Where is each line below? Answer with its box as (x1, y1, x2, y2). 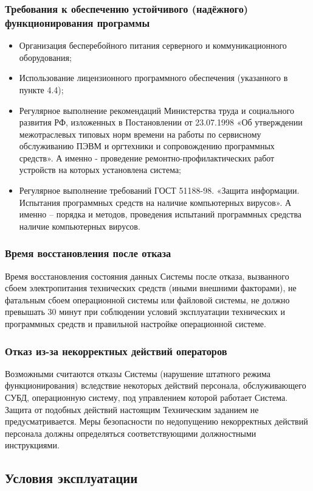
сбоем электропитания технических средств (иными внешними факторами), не (5, 281, 297, 294)
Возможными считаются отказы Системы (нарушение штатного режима (5, 367, 271, 380)
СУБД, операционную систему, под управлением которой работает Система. (5, 391, 288, 404)
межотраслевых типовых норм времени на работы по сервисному (19, 127, 261, 140)
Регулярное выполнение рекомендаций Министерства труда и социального (19, 104, 294, 116)
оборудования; (19, 51, 72, 63)
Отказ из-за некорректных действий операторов (5, 343, 227, 358)
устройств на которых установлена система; (19, 163, 181, 176)
